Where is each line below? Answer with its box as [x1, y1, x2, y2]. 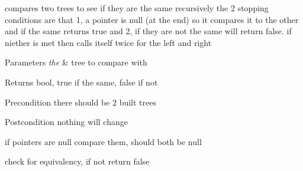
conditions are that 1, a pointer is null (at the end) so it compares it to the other [5, 13, 299, 25]
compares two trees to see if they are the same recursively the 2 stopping [5, 2, 269, 14]
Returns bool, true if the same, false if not [5, 75, 158, 88]
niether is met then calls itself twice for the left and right [5, 36, 212, 48]
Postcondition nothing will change [5, 116, 128, 128]
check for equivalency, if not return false [5, 155, 150, 167]
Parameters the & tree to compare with [5, 56, 147, 68]
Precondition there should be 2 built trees [5, 96, 157, 108]
